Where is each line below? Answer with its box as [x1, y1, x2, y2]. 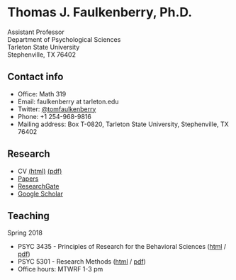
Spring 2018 [7, 228, 43, 237]
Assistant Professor [7, 28, 65, 36]
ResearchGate [17, 181, 60, 190]
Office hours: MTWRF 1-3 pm [17, 265, 103, 274]
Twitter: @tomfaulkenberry [17, 104, 96, 113]
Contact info [7, 71, 64, 83]
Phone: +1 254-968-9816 [17, 112, 92, 121]
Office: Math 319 [17, 89, 67, 98]
